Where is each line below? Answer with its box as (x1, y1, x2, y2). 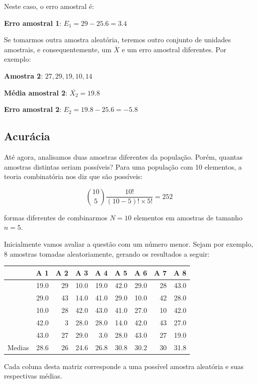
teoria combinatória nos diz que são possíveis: (4, 171, 143, 182)
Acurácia (4, 128, 50, 144)
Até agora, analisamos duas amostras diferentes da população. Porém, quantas (4, 151, 243, 162)
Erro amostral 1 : (4, 17, 62, 28)
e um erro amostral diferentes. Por (121, 44, 227, 54)
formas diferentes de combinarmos (4, 212, 107, 222)
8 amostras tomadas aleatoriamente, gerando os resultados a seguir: (4, 248, 210, 259)
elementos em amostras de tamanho (134, 212, 243, 222)
